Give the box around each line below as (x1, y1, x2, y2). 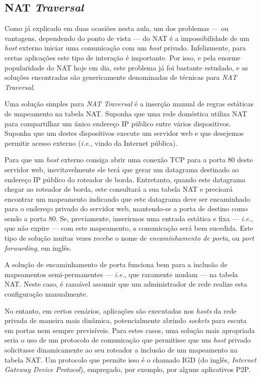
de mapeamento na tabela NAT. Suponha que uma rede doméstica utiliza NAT (4, 108, 247, 118)
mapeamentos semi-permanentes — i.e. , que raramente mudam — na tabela (4, 269, 238, 279)
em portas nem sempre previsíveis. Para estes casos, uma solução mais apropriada (4, 325, 255, 335)
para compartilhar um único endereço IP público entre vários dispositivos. (4, 118, 231, 128)
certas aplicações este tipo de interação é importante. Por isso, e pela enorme (4, 52, 240, 62)
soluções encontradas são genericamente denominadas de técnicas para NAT (4, 72, 237, 82)
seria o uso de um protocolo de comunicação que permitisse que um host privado (4, 335, 251, 345)
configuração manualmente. (4, 289, 88, 299)
